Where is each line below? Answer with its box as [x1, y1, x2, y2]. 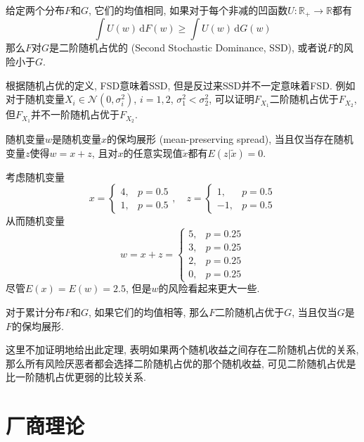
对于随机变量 [6, 91, 65, 106]
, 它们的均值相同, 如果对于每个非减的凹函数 [89, 3, 288, 17]
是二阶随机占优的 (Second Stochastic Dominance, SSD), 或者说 [49, 40, 327, 55]
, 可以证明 [209, 91, 254, 106]
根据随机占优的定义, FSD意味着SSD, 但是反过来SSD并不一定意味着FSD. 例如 [6, 77, 356, 92]
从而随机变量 [6, 213, 65, 228]
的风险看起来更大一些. [158, 281, 260, 296]
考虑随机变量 [6, 169, 65, 184]
